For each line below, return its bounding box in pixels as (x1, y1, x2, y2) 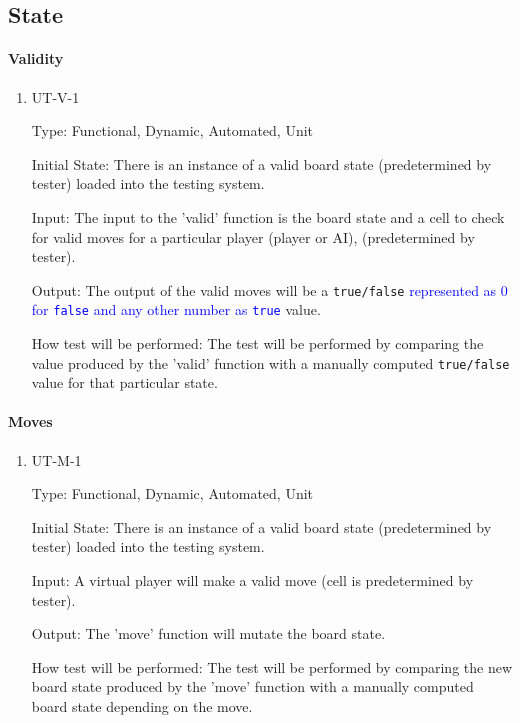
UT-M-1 (31, 449, 82, 470)
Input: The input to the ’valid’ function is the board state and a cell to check (31, 206, 505, 227)
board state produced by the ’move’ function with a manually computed (31, 676, 474, 697)
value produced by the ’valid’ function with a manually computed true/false (31, 352, 510, 373)
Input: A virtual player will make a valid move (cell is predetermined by (31, 570, 474, 591)
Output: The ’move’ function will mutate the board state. (31, 623, 386, 644)
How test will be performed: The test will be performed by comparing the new (31, 656, 513, 677)
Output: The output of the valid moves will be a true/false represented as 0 (31, 279, 508, 300)
